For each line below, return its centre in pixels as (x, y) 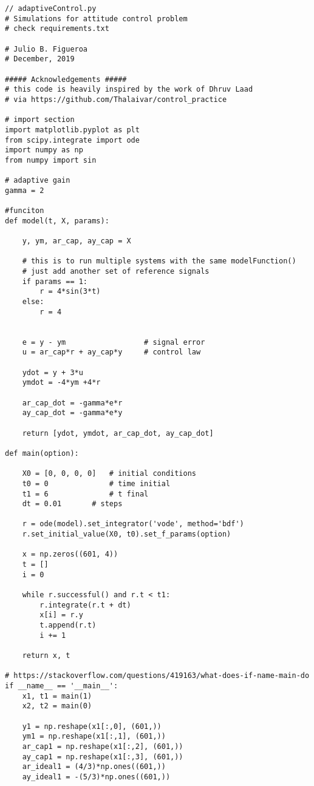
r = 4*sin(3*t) (70, 292)
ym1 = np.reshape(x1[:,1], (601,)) (94, 737)
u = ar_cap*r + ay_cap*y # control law (111, 352)
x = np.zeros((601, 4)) (70, 554)
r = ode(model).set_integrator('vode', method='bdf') (133, 524)
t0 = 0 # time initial (96, 483)
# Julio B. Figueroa (46, 49)
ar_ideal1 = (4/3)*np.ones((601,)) (94, 767)
